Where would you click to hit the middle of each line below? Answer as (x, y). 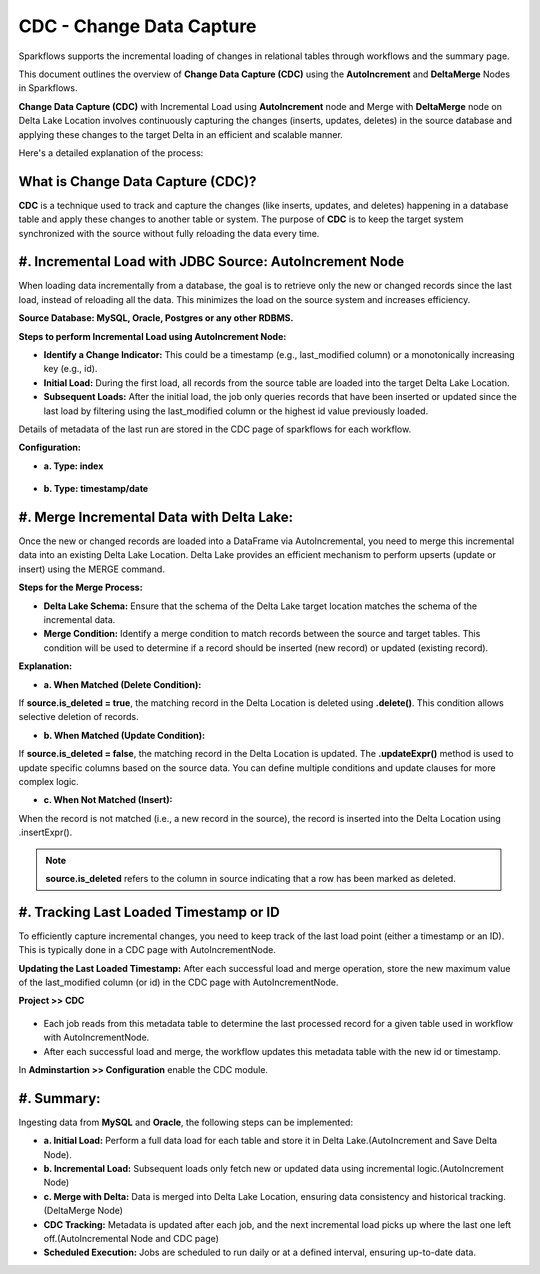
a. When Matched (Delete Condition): (122, 684)
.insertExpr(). (45, 832)
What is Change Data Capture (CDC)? (137, 181)
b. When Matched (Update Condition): (124, 735)
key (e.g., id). (70, 369)
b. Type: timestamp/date (96, 489)
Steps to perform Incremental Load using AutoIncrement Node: (152, 336)
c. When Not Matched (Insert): (108, 800)
